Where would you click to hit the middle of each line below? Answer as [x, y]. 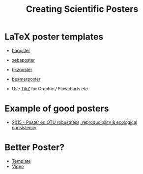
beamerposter [26, 79]
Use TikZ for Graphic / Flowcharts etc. [50, 88]
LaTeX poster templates [54, 37]
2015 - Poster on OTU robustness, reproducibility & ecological [74, 122]
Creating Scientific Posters [82, 9]
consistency [24, 127]
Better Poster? [35, 148]
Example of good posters [57, 109]
